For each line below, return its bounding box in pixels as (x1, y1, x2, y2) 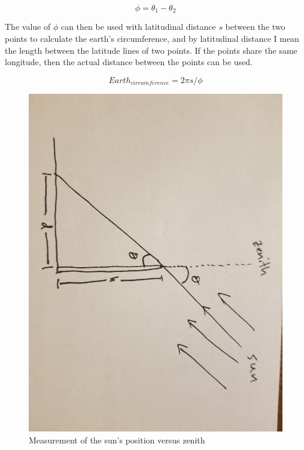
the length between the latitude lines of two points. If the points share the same (5, 44, 297, 56)
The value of (5, 20, 51, 33)
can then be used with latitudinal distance (60, 20, 216, 33)
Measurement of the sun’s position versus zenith (29, 433, 205, 446)
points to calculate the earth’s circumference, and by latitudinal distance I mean (5, 32, 299, 45)
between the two (225, 20, 285, 33)
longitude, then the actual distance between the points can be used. (5, 56, 253, 68)
